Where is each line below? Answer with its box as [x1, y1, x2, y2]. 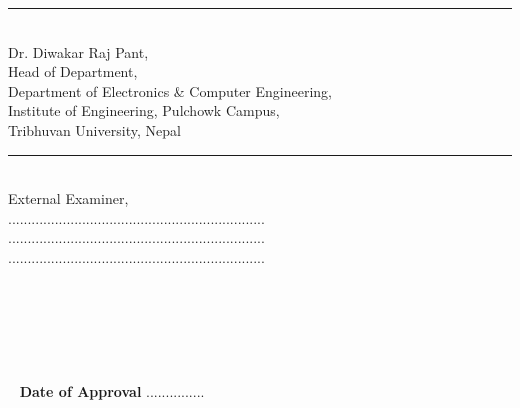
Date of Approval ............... [19, 381, 205, 402]
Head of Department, [8, 61, 138, 82]
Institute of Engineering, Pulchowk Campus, [8, 100, 280, 121]
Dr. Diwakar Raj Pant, [8, 41, 149, 62]
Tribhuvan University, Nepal [8, 119, 181, 140]
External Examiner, [8, 188, 129, 209]
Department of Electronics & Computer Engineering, [8, 80, 333, 101]
